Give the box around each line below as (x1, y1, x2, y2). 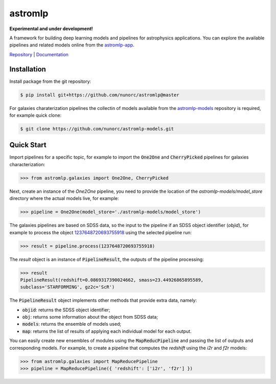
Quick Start (9, 141, 47, 149)
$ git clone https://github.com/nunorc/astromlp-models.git (20, 126, 174, 131)
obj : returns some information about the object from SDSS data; (22, 314, 158, 320)
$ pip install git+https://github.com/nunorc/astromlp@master (20, 92, 179, 98)
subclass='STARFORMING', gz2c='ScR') (20, 284, 115, 290)
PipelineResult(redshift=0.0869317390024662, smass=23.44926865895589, (20, 277, 204, 283)
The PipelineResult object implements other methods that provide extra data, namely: (9, 297, 197, 304)
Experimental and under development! (9, 26, 93, 32)
